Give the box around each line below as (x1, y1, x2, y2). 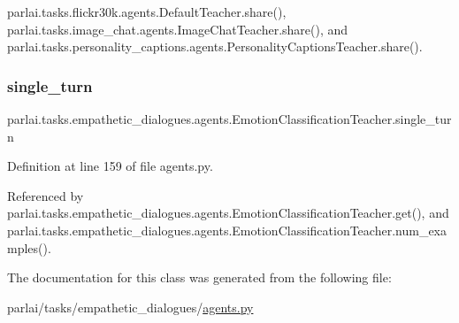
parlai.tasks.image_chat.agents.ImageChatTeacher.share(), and (7, 19, 348, 38)
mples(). (7, 238, 51, 257)
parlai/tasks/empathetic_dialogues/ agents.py (7, 297, 254, 316)
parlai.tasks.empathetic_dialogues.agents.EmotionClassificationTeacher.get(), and (7, 204, 449, 222)
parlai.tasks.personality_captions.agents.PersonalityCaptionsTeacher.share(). (7, 37, 423, 56)
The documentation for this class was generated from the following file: (7, 268, 392, 287)
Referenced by (7, 186, 84, 204)
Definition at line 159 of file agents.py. (7, 157, 213, 175)
